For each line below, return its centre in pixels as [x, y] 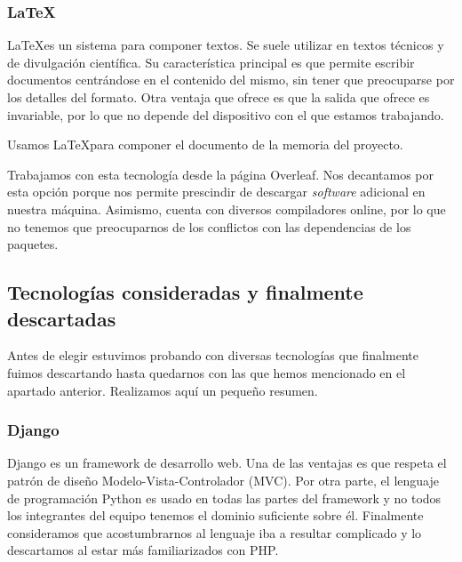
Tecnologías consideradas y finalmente [185, 292]
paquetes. [33, 244]
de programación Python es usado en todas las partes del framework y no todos [224, 498]
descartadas [62, 318]
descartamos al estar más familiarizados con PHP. [143, 550]
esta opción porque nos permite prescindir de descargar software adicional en [216, 192]
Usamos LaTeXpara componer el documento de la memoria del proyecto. [205, 145]
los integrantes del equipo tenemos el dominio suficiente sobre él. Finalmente [215, 515]
